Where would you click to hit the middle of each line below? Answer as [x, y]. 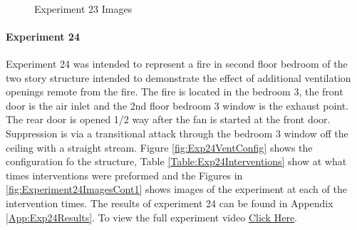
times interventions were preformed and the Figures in [124, 175]
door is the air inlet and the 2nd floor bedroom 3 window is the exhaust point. [177, 105]
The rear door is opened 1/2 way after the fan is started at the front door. [168, 119]
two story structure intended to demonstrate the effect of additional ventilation [178, 77]
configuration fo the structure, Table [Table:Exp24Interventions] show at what [176, 161]
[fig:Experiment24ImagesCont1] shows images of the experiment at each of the [176, 189]
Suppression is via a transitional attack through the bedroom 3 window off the [177, 133]
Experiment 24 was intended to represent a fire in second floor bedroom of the [177, 63]
